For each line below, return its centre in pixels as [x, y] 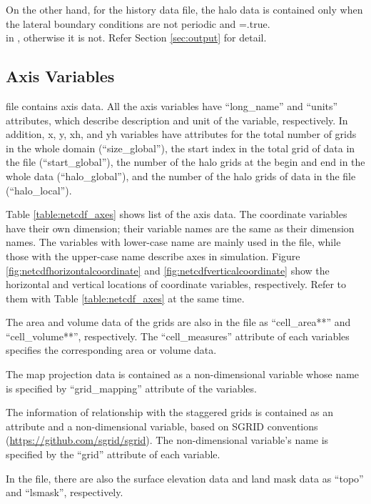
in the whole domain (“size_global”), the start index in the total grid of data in [181, 148]
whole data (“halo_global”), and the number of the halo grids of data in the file [181, 176]
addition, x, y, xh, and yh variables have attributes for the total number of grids [181, 134]
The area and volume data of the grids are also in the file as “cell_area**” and [178, 322]
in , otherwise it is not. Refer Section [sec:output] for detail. [136, 38]
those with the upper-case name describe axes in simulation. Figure [153, 256]
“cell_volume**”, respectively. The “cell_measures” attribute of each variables [178, 336]
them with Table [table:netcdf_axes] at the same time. [125, 298]
